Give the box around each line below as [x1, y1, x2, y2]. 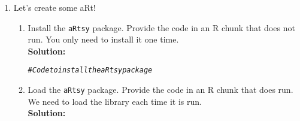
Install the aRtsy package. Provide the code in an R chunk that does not [28, 21, 295, 34]
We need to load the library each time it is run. [28, 95, 202, 107]
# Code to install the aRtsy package [28, 66, 153, 75]
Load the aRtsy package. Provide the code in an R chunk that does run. [28, 83, 293, 96]
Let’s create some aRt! [13, 1, 96, 13]
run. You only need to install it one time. [28, 33, 179, 46]
